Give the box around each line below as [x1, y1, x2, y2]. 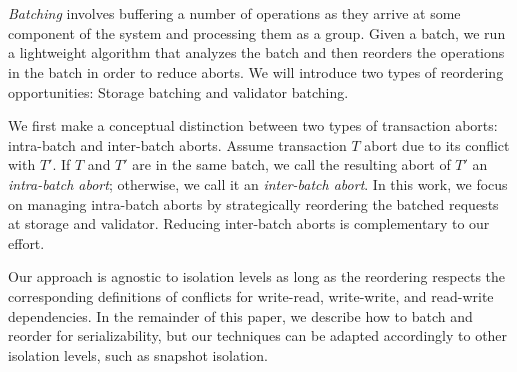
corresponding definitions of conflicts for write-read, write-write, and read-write [8, 285, 494, 306]
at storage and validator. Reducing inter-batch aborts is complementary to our [8, 213, 490, 234]
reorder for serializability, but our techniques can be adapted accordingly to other [8, 325, 508, 346]
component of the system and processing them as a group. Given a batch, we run [8, 22, 506, 43]
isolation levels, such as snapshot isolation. [8, 344, 268, 365]
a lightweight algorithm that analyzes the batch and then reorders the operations [8, 42, 505, 63]
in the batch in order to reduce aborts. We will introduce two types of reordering [8, 61, 504, 82]
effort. [8, 232, 45, 253]
